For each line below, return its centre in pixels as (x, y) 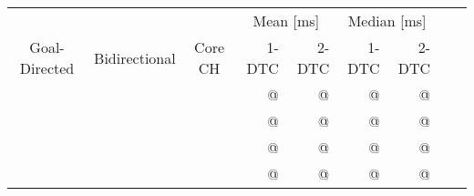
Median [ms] (387, 21)
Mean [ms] (286, 21)
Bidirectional (135, 57)
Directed (47, 68)
